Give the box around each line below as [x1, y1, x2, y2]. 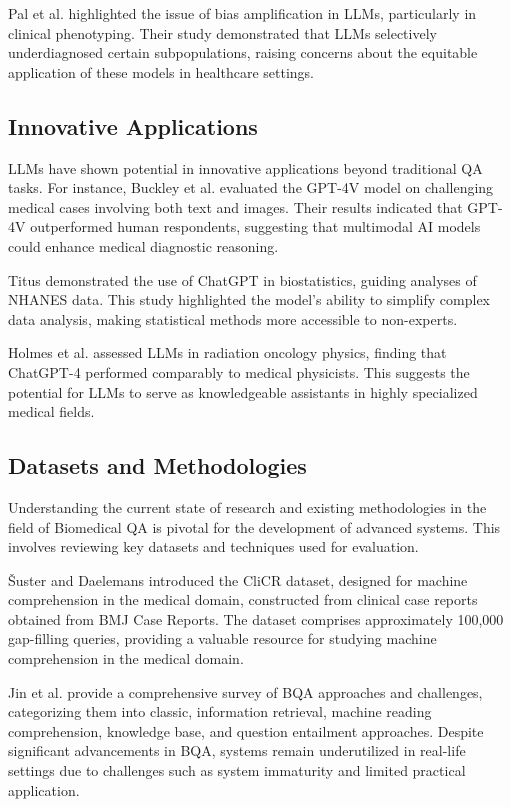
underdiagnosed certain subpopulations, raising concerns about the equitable [8, 42, 478, 63]
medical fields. [8, 401, 95, 422]
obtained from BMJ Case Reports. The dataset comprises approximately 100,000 [8, 608, 504, 629]
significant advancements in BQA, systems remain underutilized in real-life [8, 740, 466, 761]
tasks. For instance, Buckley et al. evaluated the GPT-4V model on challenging [8, 177, 494, 198]
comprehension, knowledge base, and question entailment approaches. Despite [8, 720, 484, 741]
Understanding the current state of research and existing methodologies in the [8, 496, 487, 517]
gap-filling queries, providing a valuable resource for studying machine [8, 628, 437, 649]
